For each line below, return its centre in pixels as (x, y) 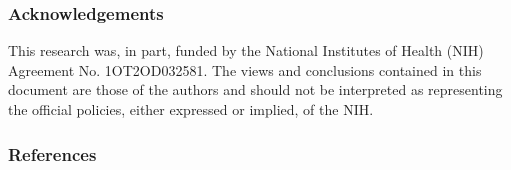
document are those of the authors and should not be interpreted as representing (255, 89)
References (52, 153)
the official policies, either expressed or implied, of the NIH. (191, 109)
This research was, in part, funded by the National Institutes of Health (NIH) (246, 50)
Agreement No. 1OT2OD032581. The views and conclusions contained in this (245, 69)
